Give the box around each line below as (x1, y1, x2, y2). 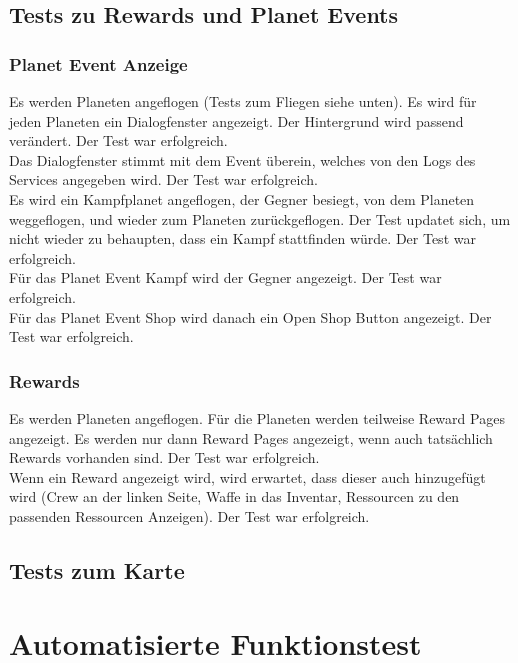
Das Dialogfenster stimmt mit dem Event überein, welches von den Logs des (9, 149, 476, 170)
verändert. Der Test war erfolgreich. (9, 130, 228, 151)
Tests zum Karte (9, 554, 185, 585)
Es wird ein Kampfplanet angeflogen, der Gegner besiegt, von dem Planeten (9, 188, 475, 209)
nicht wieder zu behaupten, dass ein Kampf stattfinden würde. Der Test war (9, 228, 476, 249)
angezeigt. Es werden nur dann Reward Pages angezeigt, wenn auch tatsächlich (9, 427, 493, 448)
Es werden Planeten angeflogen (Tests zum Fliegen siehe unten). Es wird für (9, 91, 477, 111)
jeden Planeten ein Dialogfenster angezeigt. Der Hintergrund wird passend (9, 110, 464, 131)
